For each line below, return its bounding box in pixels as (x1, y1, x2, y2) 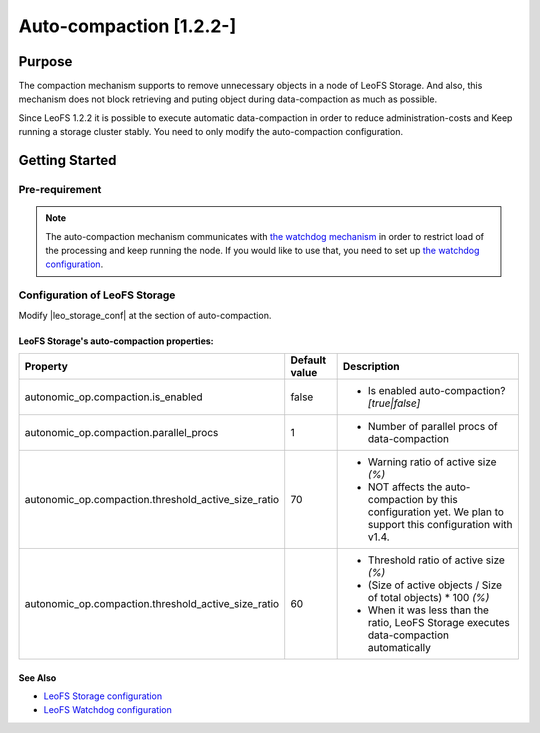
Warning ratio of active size (367, 455, 497, 469)
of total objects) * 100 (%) (367, 590, 490, 604)
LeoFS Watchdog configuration (43, 704, 172, 716)
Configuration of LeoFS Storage (18, 288, 176, 302)
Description (342, 359, 400, 373)
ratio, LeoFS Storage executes (367, 615, 510, 629)
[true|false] (367, 396, 421, 410)
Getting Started (18, 152, 117, 169)
